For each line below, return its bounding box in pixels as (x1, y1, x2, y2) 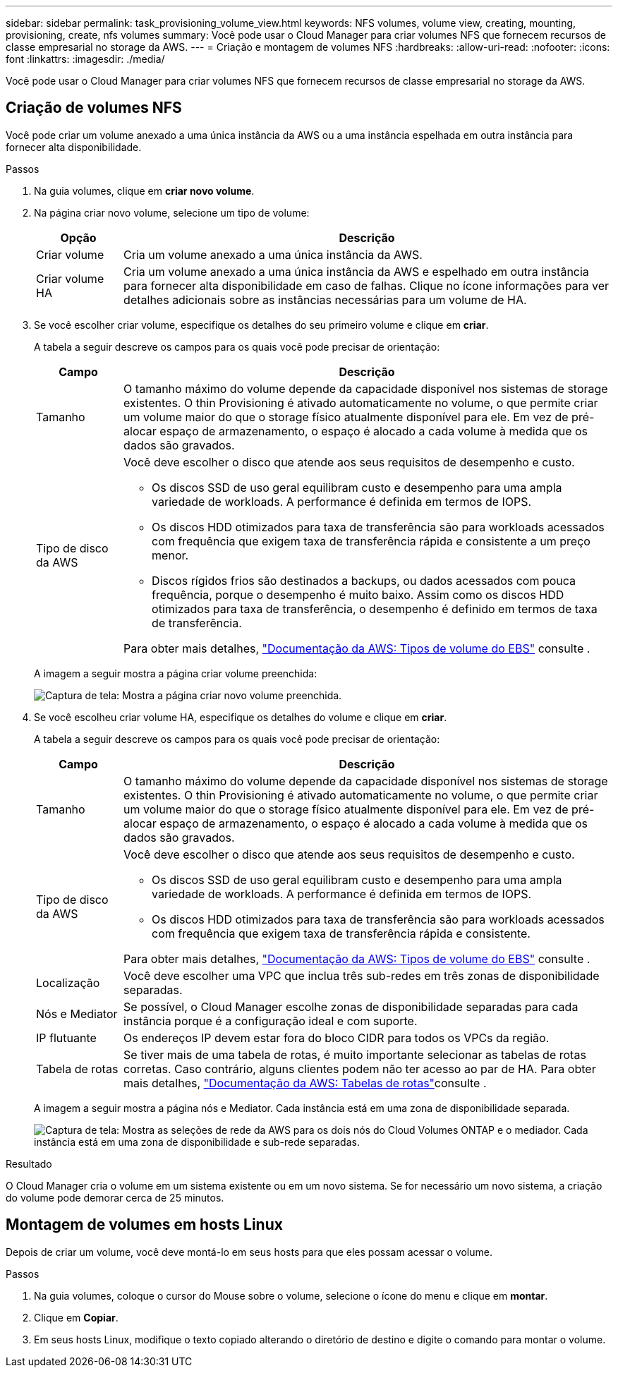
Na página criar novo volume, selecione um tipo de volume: (34, 206, 310, 219)
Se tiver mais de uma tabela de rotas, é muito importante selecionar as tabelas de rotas (123, 1047, 586, 1062)
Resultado (6, 1157, 52, 1170)
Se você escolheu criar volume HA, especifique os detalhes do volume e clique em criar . (34, 710, 447, 723)
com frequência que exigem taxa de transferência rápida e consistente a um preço (152, 533, 590, 548)
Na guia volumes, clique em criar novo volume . (34, 184, 255, 197)
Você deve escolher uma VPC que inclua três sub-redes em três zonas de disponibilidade (123, 968, 600, 983)
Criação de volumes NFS (6, 99, 182, 117)
